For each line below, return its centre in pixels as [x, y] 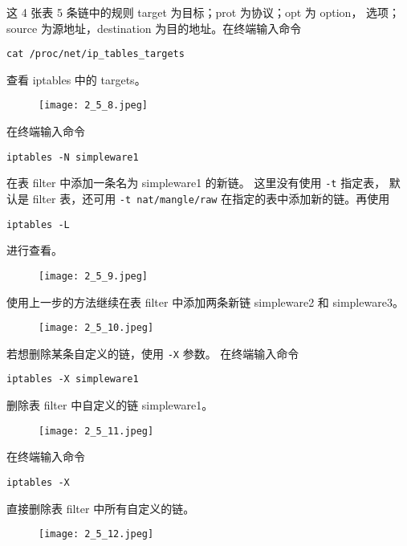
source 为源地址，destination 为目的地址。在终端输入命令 [154, 28]
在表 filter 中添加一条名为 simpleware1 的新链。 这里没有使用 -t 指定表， [196, 183]
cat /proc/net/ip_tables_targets [96, 54]
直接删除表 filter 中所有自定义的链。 [101, 508]
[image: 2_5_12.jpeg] [96, 534]
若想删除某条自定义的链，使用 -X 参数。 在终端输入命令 [153, 353]
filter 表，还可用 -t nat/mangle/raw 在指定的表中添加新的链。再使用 [211, 198]
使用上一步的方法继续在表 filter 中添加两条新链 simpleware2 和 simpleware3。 [205, 302]
